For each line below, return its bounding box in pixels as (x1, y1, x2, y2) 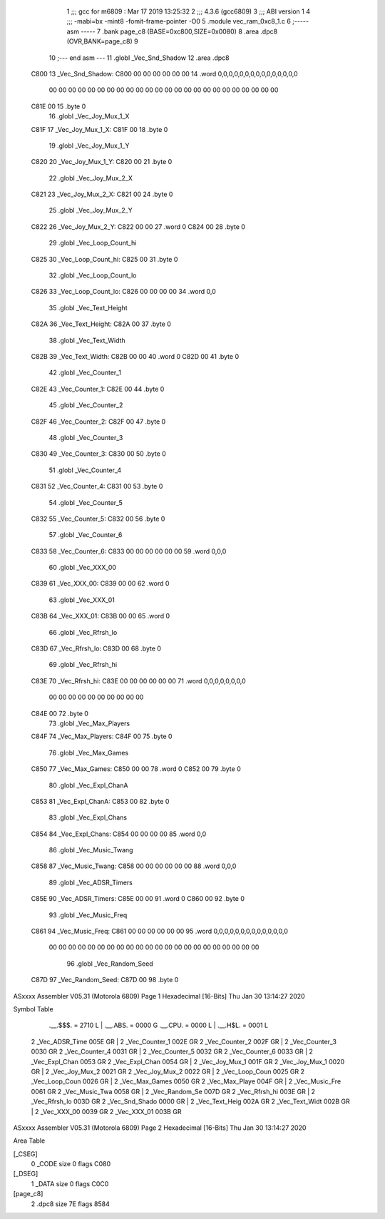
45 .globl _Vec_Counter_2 (48, 401, 123, 409)
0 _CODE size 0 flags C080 (31, 1160, 111, 1168)
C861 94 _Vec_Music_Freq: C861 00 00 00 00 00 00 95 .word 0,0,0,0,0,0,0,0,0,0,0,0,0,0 (31, 927, 289, 936)
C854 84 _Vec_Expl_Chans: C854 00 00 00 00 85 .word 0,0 (31, 830, 207, 838)
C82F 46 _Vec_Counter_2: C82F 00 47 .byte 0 (31, 417, 166, 426)
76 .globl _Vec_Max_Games (48, 748, 128, 757)
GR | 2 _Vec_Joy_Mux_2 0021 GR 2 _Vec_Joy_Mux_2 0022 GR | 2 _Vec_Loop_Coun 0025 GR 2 (31, 1067, 304, 1076)
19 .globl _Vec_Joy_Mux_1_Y (48, 141, 130, 150)
